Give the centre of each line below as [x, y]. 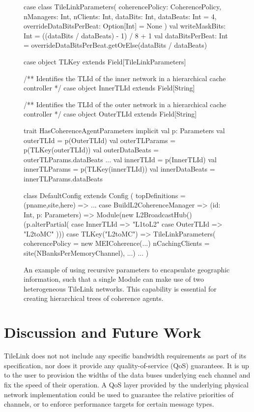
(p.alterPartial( [46, 224]
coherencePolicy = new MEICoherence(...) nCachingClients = [117, 243]
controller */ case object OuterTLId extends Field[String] [110, 114]
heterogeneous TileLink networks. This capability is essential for [120, 288]
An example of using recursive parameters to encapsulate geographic [127, 269]
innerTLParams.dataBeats [63, 178]
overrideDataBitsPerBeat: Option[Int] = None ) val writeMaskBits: [125, 26]
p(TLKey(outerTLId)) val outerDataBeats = [91, 150]
